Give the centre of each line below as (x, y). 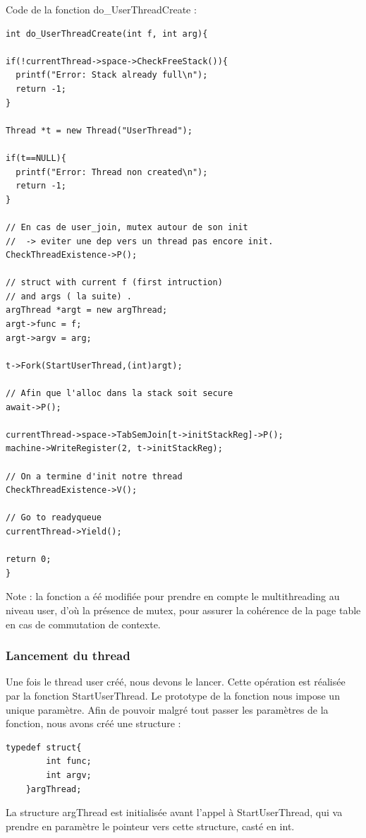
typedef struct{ (44, 747)
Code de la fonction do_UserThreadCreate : (101, 9)
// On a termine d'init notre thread (94, 476)
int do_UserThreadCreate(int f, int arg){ (107, 34)
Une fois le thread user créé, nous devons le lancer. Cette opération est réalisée (176, 682)
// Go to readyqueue (54, 518)
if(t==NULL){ (36, 158)
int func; (69, 761)
